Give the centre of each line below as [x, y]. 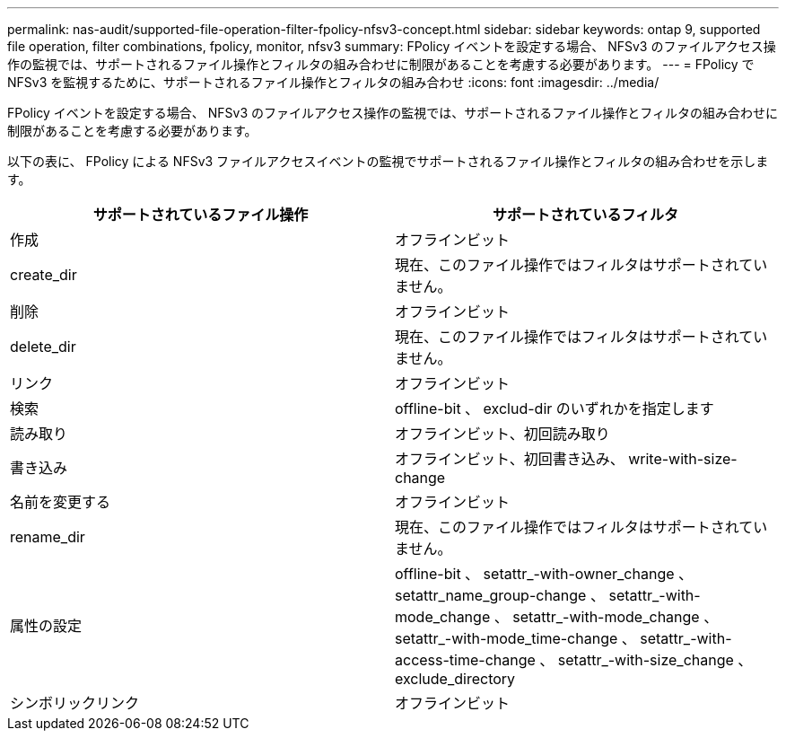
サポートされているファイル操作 [201, 215]
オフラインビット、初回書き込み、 [510, 459]
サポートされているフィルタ [585, 215]
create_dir [44, 275]
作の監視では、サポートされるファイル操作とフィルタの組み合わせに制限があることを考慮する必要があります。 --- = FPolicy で [381, 64]
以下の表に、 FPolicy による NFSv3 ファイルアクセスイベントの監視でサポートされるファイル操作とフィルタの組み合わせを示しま [388, 161]
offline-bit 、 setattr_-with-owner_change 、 [544, 574]
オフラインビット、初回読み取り [502, 434]
